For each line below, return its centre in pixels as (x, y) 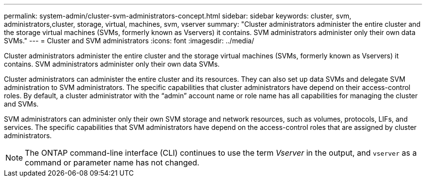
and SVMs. (21, 104)
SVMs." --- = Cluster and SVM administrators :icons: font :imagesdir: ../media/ (129, 41)
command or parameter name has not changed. (112, 163)
